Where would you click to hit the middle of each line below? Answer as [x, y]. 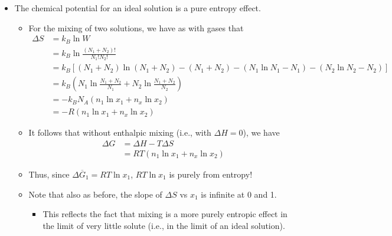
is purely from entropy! [211, 174]
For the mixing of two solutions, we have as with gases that [136, 27]
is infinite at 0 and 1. [239, 194]
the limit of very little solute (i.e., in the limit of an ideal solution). [164, 225]
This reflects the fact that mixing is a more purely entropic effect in [165, 214]
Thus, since [49, 174]
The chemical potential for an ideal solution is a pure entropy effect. [138, 8]
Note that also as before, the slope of [95, 194]
